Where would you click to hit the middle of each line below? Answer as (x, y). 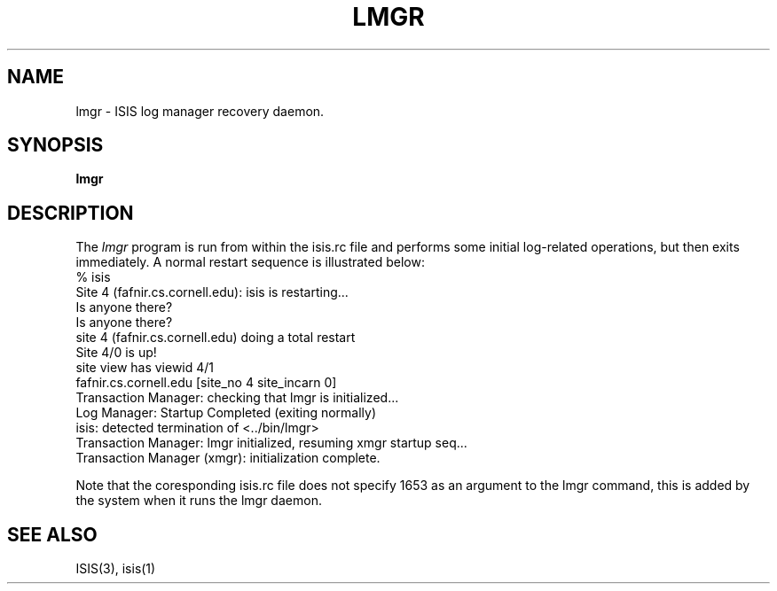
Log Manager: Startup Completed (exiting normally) (226, 413)
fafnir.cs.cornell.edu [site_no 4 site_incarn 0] (206, 383)
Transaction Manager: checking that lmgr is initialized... (237, 398)
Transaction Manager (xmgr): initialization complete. (228, 458)
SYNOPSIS (55, 145)
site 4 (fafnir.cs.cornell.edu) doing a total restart (216, 338)
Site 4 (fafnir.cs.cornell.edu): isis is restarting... (212, 292)
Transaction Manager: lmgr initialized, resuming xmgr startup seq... (271, 443)
